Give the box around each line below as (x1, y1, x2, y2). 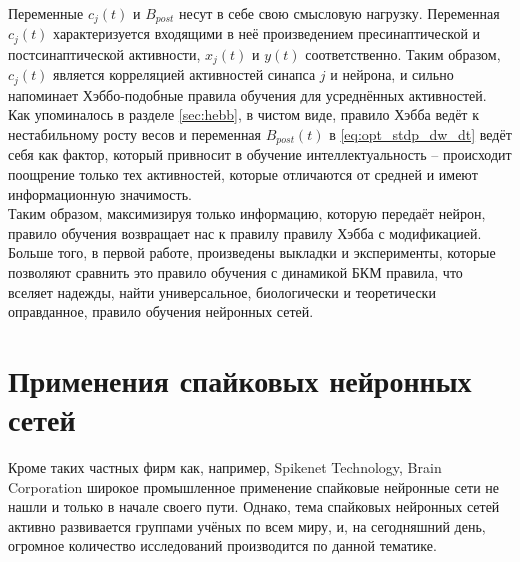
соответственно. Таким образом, (305, 43, 501, 64)
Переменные (8, 3, 84, 23)
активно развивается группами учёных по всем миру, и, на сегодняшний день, (8, 515, 486, 536)
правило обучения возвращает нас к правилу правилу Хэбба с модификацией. (8, 222, 482, 243)
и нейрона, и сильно (330, 64, 454, 85)
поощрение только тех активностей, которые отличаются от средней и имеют (8, 164, 478, 185)
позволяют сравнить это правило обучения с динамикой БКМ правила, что (8, 262, 463, 283)
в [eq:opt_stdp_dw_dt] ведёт (329, 124, 512, 144)
